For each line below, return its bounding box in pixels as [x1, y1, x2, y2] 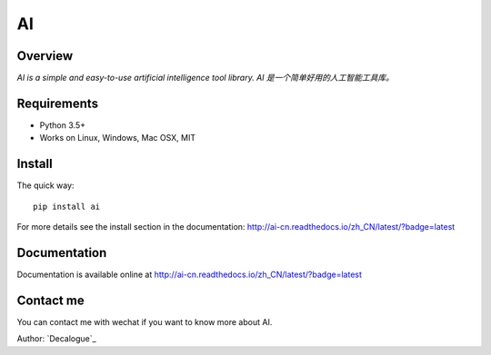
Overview [16, 48, 74, 64]
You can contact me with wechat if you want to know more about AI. [16, 316, 273, 327]
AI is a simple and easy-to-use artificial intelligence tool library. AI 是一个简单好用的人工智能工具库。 [16, 73, 395, 84]
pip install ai [33, 201, 101, 212]
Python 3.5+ [39, 119, 86, 131]
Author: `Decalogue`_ [16, 333, 96, 344]
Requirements [16, 95, 99, 111]
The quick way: [16, 180, 75, 191]
